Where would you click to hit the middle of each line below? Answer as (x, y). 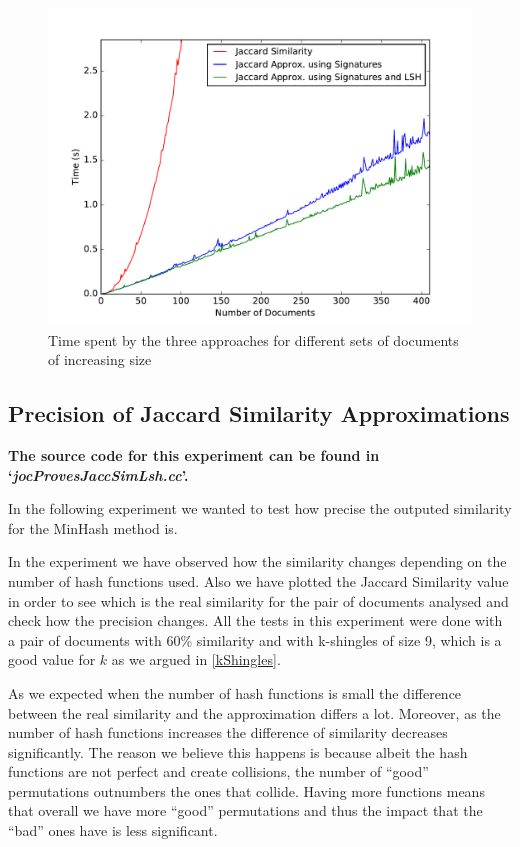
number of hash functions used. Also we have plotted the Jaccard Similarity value (258, 580)
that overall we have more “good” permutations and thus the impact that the (245, 810)
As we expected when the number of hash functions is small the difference (235, 692)
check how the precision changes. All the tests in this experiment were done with (255, 620)
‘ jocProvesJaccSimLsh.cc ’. (98, 474)
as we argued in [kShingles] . (196, 659)
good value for (52, 659)
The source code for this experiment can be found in (194, 454)
